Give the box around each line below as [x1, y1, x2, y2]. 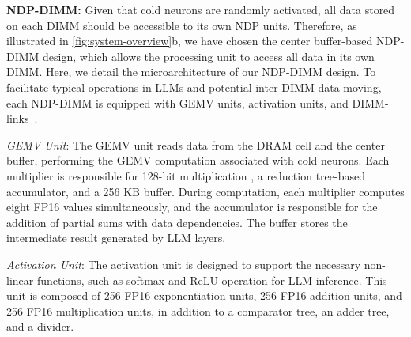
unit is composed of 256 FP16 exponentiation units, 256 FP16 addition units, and [6, 287, 402, 304]
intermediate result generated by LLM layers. [6, 229, 226, 246]
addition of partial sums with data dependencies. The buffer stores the [6, 214, 348, 230]
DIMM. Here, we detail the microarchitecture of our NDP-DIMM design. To [6, 63, 376, 80]
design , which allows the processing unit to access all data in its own [43, 47, 375, 64]
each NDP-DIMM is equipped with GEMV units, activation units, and [6, 94, 349, 111]
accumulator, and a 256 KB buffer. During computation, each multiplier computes [6, 183, 405, 199]
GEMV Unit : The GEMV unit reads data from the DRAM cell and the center [6, 136, 385, 153]
